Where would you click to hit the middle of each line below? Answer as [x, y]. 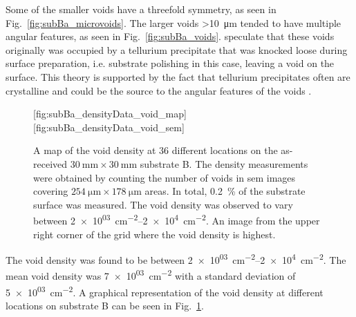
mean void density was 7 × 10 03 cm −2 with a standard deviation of [151, 275]
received [50, 163]
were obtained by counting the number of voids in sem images [165, 177]
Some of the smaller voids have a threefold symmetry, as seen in [141, 9]
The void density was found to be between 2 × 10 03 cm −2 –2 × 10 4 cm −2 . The [176, 259]
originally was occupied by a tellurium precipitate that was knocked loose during [177, 49]
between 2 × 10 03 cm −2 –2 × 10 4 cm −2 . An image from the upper [177, 219]
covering [51, 191]
